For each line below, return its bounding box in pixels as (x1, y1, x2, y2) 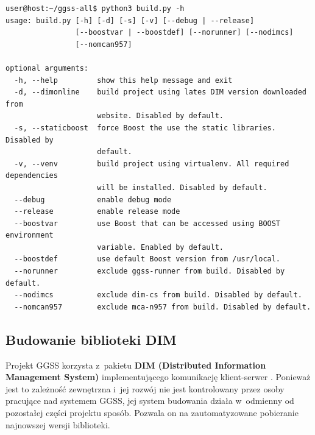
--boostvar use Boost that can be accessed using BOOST (14, 219, 281, 228)
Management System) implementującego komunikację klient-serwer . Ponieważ (5, 370, 311, 383)
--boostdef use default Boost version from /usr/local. (14, 255, 281, 264)
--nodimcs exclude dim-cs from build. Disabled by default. (14, 291, 302, 300)
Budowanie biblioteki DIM (5, 330, 177, 348)
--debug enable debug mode (14, 195, 172, 204)
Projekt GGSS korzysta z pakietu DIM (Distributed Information (5, 358, 266, 371)
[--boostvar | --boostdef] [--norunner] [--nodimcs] (75, 28, 294, 37)
